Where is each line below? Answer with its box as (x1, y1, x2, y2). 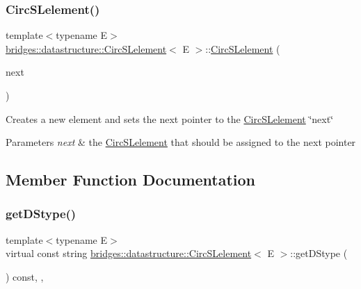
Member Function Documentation (6, 169, 256, 190)
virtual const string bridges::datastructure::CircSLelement (6, 246, 252, 261)
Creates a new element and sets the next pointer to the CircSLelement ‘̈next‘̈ (6, 111, 334, 126)
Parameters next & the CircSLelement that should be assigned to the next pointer (6, 135, 356, 149)
